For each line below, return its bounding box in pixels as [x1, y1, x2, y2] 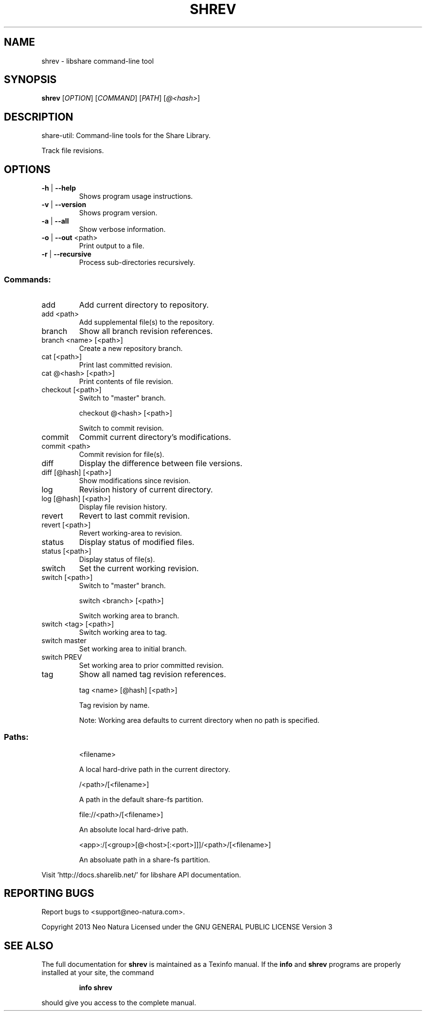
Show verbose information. [79, 225, 166, 234]
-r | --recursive [41, 250, 91, 259]
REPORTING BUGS [4, 887, 94, 900]
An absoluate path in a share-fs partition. [79, 855, 210, 864]
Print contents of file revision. [79, 377, 173, 385]
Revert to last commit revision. [79, 510, 190, 521]
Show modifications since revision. [79, 476, 191, 485]
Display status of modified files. [79, 537, 195, 547]
